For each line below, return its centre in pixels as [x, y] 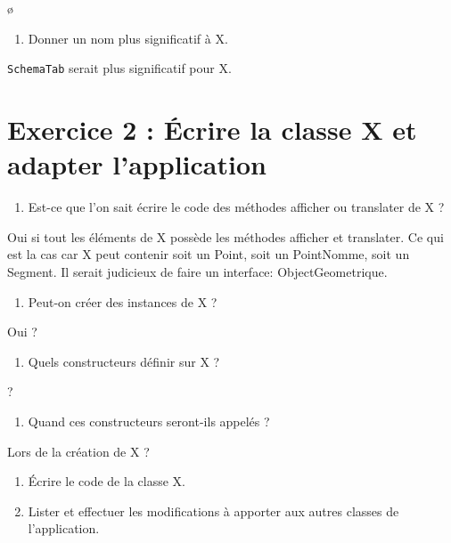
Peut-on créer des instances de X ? [123, 301]
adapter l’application [137, 164]
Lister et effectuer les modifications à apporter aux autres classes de [213, 511]
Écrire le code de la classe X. [107, 481]
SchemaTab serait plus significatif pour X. [119, 68]
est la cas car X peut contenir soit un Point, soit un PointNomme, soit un [209, 254]
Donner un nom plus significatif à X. [128, 38]
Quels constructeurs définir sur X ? [124, 361]
